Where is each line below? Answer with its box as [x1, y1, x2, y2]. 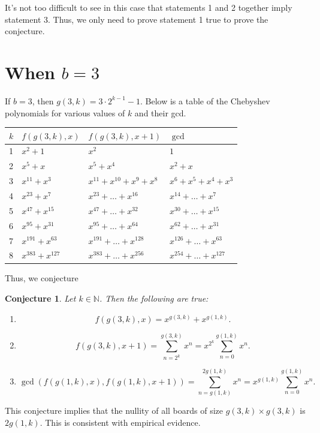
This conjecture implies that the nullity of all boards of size [5, 404, 223, 417]
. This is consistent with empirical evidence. [40, 416, 201, 429]
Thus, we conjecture [5, 272, 79, 284]
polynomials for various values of [5, 106, 125, 119]
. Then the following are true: [99, 292, 209, 305]
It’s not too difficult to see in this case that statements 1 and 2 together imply [5, 1, 292, 13]
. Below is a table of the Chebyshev [140, 94, 270, 107]
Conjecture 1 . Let [5, 292, 76, 305]
